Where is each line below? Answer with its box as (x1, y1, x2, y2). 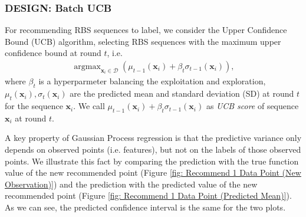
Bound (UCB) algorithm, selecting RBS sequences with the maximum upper (5, 35, 281, 47)
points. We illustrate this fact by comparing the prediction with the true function (5, 154, 299, 167)
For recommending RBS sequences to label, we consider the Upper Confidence (5, 24, 287, 36)
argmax (74, 63, 101, 71)
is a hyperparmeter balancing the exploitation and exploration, (38, 75, 266, 87)
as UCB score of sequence (206, 100, 299, 112)
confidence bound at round (5, 47, 101, 59)
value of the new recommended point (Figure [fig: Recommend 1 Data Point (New (5, 166, 301, 179)
